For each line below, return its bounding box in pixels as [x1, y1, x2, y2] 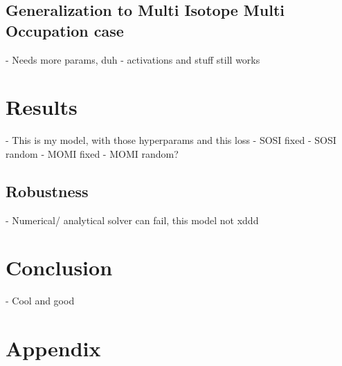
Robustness [6, 180, 89, 201]
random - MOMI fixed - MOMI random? [6, 146, 179, 161]
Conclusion [6, 253, 113, 282]
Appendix [6, 334, 101, 363]
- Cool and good [6, 293, 75, 308]
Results [6, 93, 78, 121]
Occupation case [6, 19, 124, 41]
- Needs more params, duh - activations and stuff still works [6, 52, 260, 66]
